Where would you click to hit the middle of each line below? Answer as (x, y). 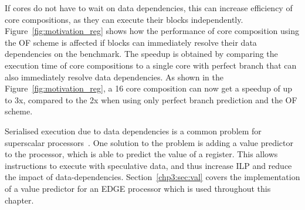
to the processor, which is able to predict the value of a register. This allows (141, 154)
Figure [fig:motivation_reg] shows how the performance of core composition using (152, 31)
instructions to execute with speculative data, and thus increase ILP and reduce (148, 165)
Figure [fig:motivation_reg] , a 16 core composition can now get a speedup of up (149, 88)
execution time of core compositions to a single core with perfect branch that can (151, 65)
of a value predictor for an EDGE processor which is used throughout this (138, 188)
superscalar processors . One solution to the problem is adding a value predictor (149, 142)
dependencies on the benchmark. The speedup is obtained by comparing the (141, 54)
